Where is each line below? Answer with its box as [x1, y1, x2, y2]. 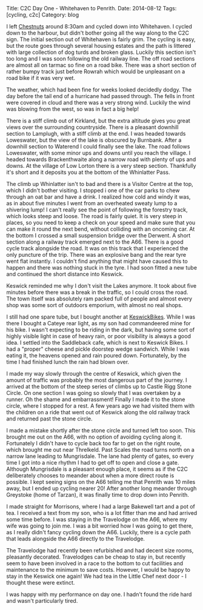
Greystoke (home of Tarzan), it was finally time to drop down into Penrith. [6, 491, 190, 498]
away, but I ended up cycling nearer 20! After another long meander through [6, 485, 197, 492]
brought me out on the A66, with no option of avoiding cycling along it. [6, 433, 182, 440]
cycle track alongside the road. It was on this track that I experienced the [6, 245, 188, 252]
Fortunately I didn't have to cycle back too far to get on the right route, [6, 440, 182, 446]
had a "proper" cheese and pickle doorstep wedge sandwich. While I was [6, 345, 190, 353]
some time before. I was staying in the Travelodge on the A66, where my [6, 516, 188, 523]
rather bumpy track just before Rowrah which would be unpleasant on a [6, 68, 185, 75]
